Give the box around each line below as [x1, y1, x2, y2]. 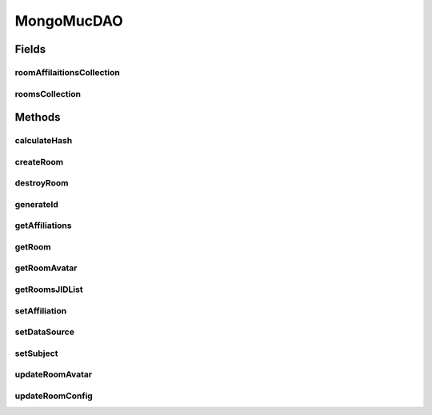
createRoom [14, 156, 64, 167]
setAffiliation [14, 305, 67, 316]
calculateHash [14, 135, 73, 146]
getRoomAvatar [14, 262, 78, 273]
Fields [14, 42, 46, 56]
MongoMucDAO [14, 12, 123, 30]
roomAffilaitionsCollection [14, 66, 120, 78]
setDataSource [14, 326, 75, 337]
